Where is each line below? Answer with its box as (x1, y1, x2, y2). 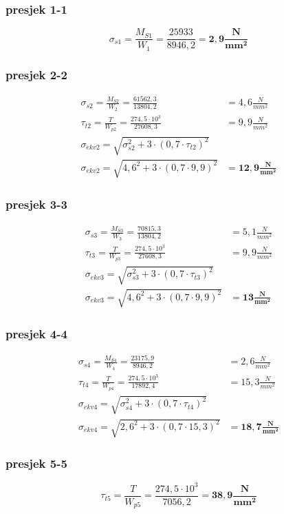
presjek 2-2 (6, 65, 67, 83)
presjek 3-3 (6, 195, 67, 212)
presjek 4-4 (6, 325, 67, 342)
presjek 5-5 (6, 454, 67, 471)
